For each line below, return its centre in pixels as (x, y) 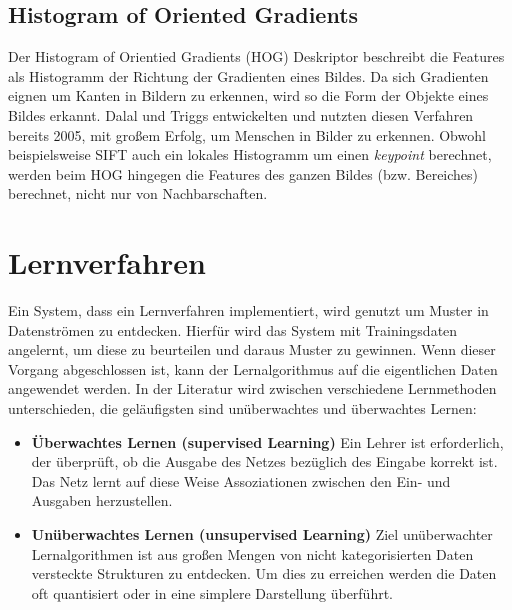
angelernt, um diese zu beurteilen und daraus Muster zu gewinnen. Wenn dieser (252, 349)
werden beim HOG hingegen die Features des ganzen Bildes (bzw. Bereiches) (243, 173)
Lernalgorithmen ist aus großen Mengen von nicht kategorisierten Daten (252, 553)
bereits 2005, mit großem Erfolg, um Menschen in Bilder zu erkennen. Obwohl (247, 134)
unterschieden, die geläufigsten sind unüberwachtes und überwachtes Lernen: (242, 408)
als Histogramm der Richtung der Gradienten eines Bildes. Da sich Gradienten (248, 75)
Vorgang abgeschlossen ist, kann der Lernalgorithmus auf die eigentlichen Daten (253, 368)
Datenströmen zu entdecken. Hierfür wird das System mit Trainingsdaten (233, 329)
